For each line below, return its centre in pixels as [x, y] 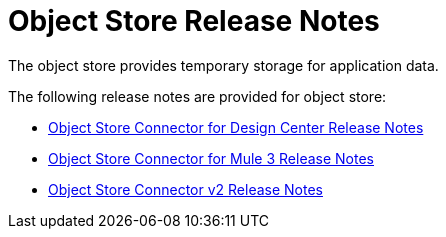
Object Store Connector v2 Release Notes [185, 189]
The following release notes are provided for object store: [197, 96]
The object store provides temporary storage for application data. [223, 65]
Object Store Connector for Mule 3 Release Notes [211, 158]
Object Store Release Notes [194, 21]
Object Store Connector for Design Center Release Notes [236, 127]
